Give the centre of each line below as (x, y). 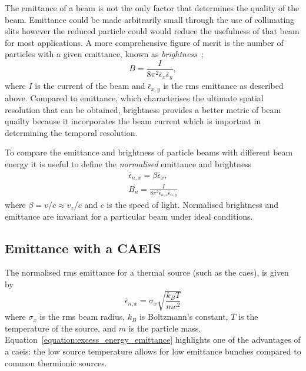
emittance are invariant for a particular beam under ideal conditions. (129, 216)
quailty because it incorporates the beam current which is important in (133, 121)
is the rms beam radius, (82, 317)
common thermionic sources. (56, 362)
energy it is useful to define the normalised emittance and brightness (128, 163)
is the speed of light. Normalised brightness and (193, 205)
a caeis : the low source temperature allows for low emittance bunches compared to (153, 351)
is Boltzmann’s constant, (184, 317)
